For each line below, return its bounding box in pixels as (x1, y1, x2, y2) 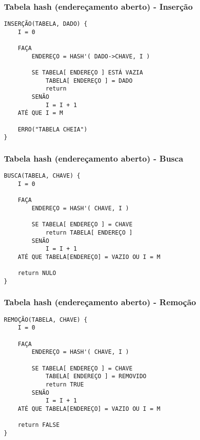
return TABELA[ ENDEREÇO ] (45, 229, 133, 236)
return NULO (17, 270, 56, 277)
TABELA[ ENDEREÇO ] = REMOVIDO (45, 373, 147, 380)
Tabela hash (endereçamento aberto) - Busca (4, 152, 183, 164)
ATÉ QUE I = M (17, 110, 63, 117)
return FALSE (17, 422, 60, 429)
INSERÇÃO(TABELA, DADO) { (4, 20, 87, 28)
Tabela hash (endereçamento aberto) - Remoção (4, 296, 196, 308)
